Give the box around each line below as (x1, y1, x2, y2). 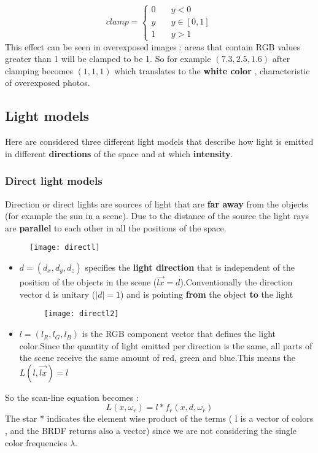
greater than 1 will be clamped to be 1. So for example (5, 52, 211, 65)
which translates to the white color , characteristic (114, 64, 310, 77)
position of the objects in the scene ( (19, 276, 157, 288)
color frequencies (5, 436, 68, 449)
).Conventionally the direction (180, 276, 293, 288)
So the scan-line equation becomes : (5, 390, 139, 403)
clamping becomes (5, 64, 73, 77)
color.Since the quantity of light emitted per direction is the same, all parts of (19, 339, 312, 352)
